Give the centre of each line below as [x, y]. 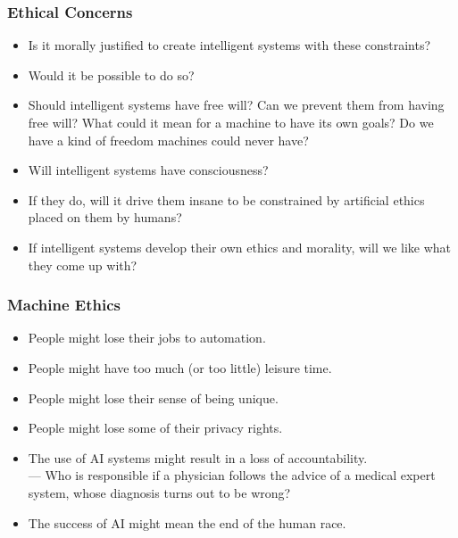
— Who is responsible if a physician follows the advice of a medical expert [232, 475]
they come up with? [83, 265]
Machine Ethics [64, 305]
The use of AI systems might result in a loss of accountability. [198, 457]
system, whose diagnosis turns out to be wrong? [159, 492]
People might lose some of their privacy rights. [155, 428]
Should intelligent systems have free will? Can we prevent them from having [236, 105]
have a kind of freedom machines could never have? [168, 140]
